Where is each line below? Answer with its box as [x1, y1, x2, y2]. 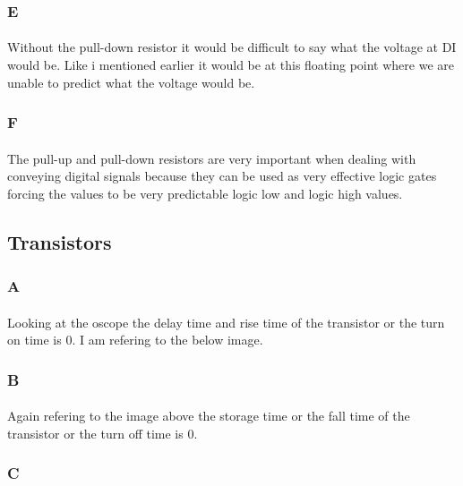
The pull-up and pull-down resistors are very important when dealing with [7, 149, 416, 167]
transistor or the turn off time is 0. [7, 423, 198, 442]
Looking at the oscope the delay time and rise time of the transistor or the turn [7, 312, 445, 331]
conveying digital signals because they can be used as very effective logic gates [7, 166, 437, 185]
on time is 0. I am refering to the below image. [7, 330, 263, 349]
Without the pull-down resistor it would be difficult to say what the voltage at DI [7, 38, 457, 56]
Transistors [7, 227, 112, 255]
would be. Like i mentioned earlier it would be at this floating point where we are [7, 55, 454, 74]
